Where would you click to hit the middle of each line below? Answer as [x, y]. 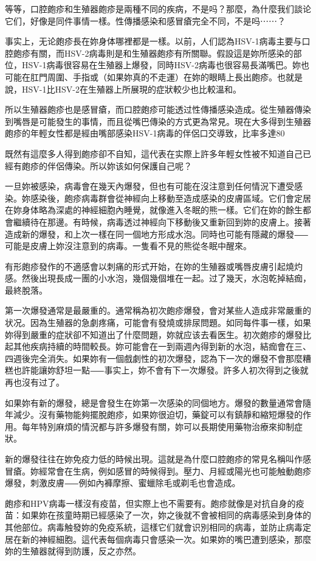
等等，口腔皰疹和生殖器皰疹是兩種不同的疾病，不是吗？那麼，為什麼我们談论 [158, 9]
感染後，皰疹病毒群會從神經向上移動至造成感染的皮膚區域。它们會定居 [170, 198]
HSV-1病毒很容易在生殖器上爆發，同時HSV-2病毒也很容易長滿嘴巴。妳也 [165, 65]
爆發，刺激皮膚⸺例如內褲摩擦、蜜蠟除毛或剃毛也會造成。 [123, 483]
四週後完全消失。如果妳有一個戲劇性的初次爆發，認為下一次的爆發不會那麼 [154, 358]
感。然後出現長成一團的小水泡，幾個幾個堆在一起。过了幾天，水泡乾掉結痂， [158, 278]
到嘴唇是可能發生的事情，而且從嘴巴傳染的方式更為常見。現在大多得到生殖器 [158, 121]
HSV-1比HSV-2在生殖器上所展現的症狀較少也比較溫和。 [131, 89]
